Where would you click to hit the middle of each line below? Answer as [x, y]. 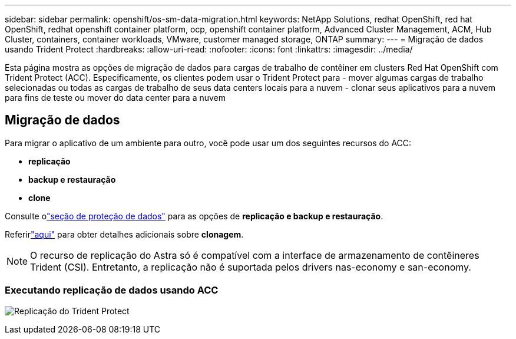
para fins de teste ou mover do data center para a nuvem [115, 98]
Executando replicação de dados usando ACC [112, 290]
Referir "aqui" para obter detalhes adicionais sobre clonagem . [124, 234]
